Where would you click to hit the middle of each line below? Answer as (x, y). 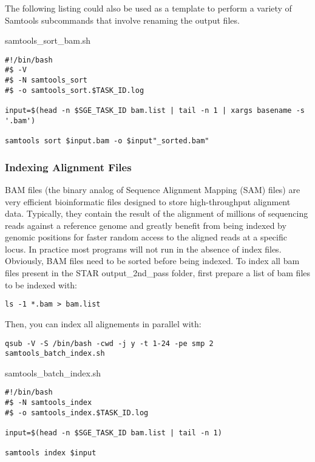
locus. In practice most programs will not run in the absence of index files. (143, 249)
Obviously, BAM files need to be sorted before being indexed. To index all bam (152, 261)
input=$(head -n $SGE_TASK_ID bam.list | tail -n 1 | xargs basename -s (155, 111)
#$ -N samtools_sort (46, 80)
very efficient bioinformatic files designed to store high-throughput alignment (148, 201)
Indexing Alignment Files (68, 167)
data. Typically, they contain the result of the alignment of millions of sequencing (157, 213)
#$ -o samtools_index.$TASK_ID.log (77, 413)
